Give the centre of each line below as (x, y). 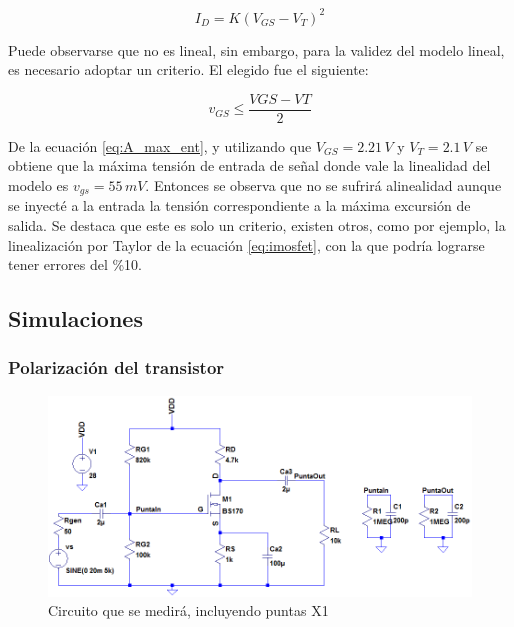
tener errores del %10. (75, 264)
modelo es (38, 184)
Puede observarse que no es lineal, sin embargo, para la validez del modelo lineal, (256, 49)
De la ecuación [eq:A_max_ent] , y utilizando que (160, 145)
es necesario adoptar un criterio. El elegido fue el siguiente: (188, 69)
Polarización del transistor (116, 367)
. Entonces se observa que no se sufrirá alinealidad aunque (323, 184)
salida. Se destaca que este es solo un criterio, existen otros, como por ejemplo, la (257, 224)
